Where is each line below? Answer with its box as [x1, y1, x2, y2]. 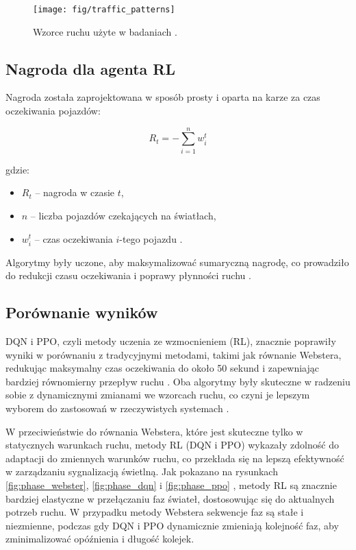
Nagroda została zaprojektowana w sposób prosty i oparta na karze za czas [5, 90, 320, 104]
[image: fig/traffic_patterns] [33, 5, 175, 14]
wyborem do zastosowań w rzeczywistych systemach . [5, 401, 229, 416]
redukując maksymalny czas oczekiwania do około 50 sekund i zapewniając [5, 361, 320, 375]
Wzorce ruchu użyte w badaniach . [33, 24, 177, 38]
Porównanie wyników [5, 302, 158, 323]
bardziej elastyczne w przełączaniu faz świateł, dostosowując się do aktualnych [5, 491, 335, 505]
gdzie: [5, 162, 29, 176]
